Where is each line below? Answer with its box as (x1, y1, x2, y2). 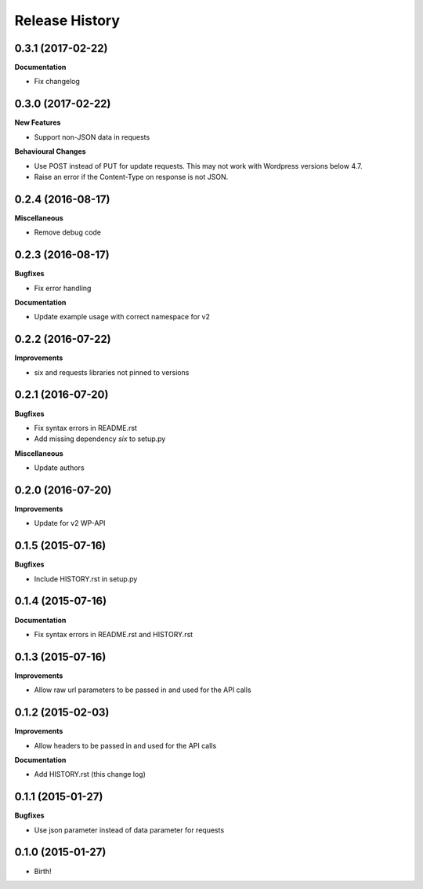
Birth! (34, 866, 52, 876)
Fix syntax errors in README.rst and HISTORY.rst (34, 629, 193, 639)
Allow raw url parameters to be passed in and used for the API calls (34, 685, 251, 694)
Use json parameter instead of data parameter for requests (34, 825, 225, 835)
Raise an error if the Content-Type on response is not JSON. (34, 172, 229, 181)
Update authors (34, 463, 85, 472)
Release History (14, 12, 121, 29)
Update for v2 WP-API (34, 519, 106, 528)
